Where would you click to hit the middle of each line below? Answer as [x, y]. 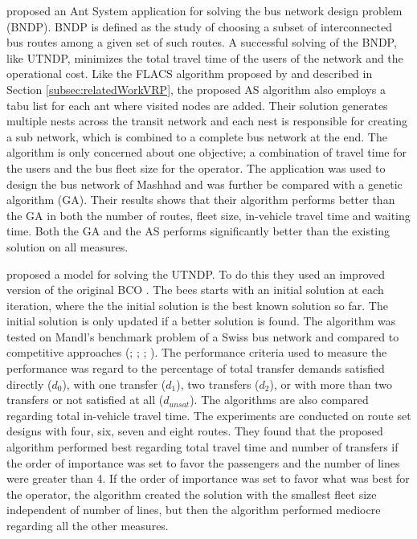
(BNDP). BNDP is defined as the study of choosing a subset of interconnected [199, 26]
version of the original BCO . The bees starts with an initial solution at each [195, 290]
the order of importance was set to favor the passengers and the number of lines [203, 462]
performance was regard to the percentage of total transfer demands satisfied [196, 368]
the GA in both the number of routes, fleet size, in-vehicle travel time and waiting [208, 215]
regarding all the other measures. [88, 525]
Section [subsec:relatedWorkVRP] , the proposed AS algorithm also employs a [196, 89]
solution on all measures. [67, 246]
